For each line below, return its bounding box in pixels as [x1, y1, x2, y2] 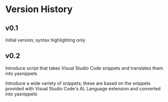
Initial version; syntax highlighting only [5, 37, 85, 43]
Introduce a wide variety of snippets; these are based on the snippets [5, 80, 151, 86]
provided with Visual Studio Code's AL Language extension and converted [5, 85, 161, 91]
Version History [5, 4, 73, 15]
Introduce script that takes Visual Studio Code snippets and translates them [5, 65, 163, 71]
